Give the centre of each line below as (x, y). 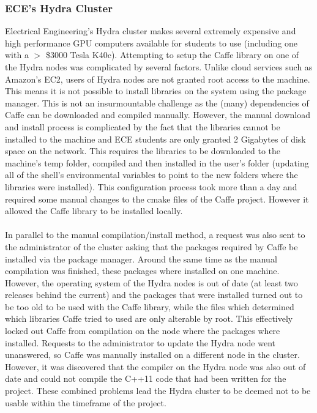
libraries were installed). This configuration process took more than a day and (151, 186)
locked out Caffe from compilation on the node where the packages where (143, 331)
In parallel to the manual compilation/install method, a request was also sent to (155, 235)
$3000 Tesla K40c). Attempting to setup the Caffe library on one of (172, 55)
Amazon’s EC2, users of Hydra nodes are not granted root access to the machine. (158, 79)
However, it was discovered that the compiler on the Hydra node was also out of (155, 366)
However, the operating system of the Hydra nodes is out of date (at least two (151, 282)
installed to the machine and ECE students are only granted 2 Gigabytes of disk (155, 139)
